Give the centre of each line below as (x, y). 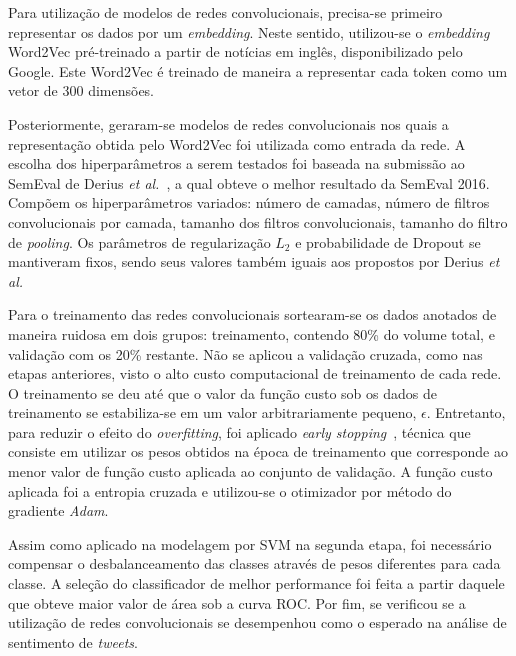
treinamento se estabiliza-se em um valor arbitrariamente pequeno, (212, 412)
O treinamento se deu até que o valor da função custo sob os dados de (222, 392)
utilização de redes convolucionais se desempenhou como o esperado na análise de (257, 622)
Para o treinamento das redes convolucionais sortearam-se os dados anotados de (252, 314)
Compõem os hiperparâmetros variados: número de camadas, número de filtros (249, 202)
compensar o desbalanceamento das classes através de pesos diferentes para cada (254, 563)
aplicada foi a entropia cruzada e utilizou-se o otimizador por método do (230, 490)
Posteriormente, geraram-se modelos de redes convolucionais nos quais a (228, 123)
